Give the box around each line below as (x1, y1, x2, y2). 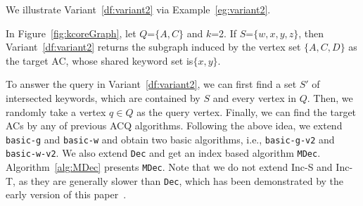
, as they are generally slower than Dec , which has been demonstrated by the (13, 173, 344, 188)
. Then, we (307, 90, 353, 105)
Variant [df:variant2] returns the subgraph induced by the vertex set (6, 39, 301, 54)
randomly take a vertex (6, 104, 106, 119)
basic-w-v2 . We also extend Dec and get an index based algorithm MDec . (6, 146, 321, 160)
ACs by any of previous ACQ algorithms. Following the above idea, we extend (6, 118, 343, 133)
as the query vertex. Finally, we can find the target (136, 104, 357, 119)
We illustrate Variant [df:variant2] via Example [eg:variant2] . (6, 2, 271, 16)
